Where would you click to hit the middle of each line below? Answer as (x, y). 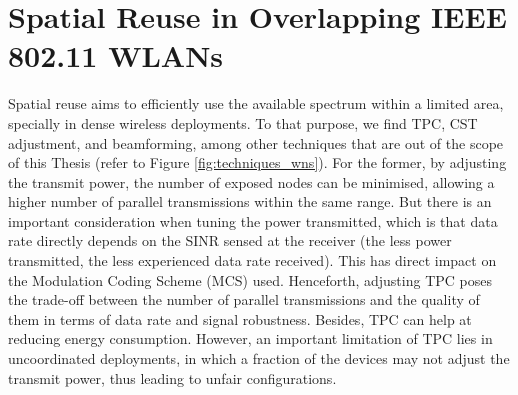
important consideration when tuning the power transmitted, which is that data (253, 220)
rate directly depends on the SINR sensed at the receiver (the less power (230, 240)
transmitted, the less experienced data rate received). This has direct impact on (252, 260)
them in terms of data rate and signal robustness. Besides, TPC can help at (240, 318)
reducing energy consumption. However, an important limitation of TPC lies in (250, 338)
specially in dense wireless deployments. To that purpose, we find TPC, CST (243, 122)
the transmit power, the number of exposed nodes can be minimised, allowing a (251, 181)
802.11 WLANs (116, 55)
